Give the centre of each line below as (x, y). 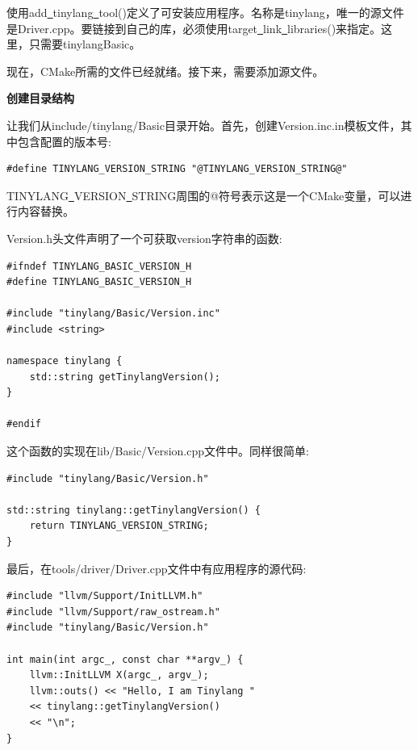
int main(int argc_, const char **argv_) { (125, 659)
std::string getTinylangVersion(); (125, 377)
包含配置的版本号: (64, 141)
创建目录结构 (40, 98)
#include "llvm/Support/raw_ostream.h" (113, 612)
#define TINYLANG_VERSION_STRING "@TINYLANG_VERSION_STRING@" (177, 169)
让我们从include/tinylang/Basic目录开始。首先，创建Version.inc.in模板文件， (204, 125)
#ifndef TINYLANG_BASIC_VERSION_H (99, 266)
